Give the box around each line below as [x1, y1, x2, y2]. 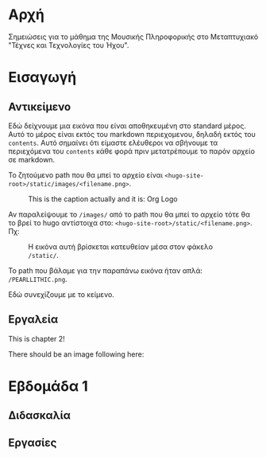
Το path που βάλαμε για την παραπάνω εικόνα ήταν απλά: [8, 265, 202, 275]
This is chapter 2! [8, 334, 65, 343]
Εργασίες [8, 436, 57, 449]
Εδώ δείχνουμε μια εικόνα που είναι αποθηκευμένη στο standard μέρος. [8, 121, 246, 131]
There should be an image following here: [8, 349, 145, 359]
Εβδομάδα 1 [8, 377, 89, 395]
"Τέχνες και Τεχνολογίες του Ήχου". [8, 40, 129, 49]
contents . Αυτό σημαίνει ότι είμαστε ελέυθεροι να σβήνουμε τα [8, 138, 218, 147]
